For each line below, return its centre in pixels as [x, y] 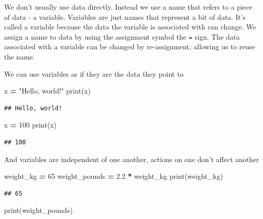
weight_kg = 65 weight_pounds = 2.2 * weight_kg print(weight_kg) [114, 176]
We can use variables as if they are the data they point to [94, 73]
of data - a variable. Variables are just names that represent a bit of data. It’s [125, 17]
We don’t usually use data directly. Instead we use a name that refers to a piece [128, 7]
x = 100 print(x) [30, 125]
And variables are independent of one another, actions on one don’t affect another [131, 159]
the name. [20, 57]
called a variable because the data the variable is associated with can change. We [130, 27]
